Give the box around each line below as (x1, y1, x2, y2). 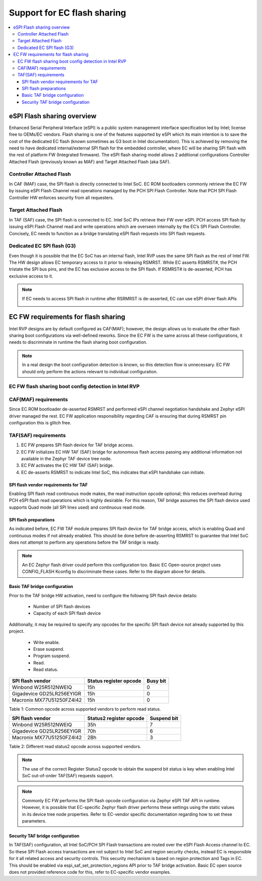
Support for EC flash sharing (9, 7, 126, 18)
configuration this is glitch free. (9, 420, 71, 425)
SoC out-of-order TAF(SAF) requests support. (22, 773, 114, 779)
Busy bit (147, 677, 166, 684)
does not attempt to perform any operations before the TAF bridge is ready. (9, 539, 160, 545)
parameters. (22, 818, 47, 824)
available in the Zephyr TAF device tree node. (21, 456, 112, 461)
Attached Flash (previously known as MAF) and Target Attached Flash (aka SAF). (9, 159, 171, 165)
